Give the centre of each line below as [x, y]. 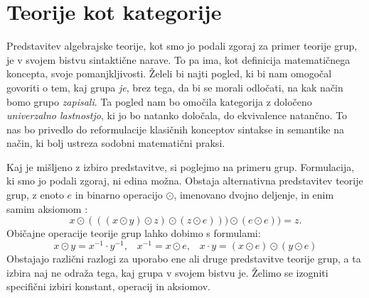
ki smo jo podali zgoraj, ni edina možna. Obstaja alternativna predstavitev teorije [185, 181]
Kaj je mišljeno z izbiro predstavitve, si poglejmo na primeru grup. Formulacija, [181, 166]
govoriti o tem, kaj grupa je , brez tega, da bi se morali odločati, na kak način [175, 87]
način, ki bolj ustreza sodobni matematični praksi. [116, 143]
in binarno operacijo [119, 195]
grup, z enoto [35, 195]
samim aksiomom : [47, 208]
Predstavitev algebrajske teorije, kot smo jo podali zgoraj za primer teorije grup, [182, 46]
